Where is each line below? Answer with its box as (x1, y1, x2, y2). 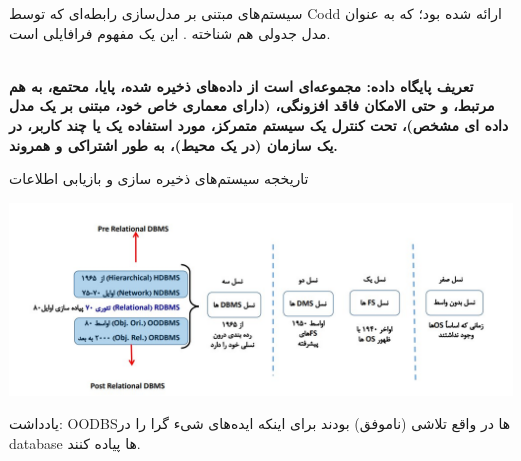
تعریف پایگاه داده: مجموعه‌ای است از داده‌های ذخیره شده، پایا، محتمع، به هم (9, 75, 474, 96)
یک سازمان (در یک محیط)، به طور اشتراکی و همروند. (9, 134, 338, 155)
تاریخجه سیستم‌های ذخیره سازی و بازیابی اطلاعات (9, 168, 309, 189)
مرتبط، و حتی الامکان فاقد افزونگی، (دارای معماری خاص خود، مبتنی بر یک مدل (9, 95, 495, 116)
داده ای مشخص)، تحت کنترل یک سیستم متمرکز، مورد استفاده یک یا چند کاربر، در (9, 114, 509, 135)
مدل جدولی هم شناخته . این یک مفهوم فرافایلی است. (9, 22, 331, 43)
